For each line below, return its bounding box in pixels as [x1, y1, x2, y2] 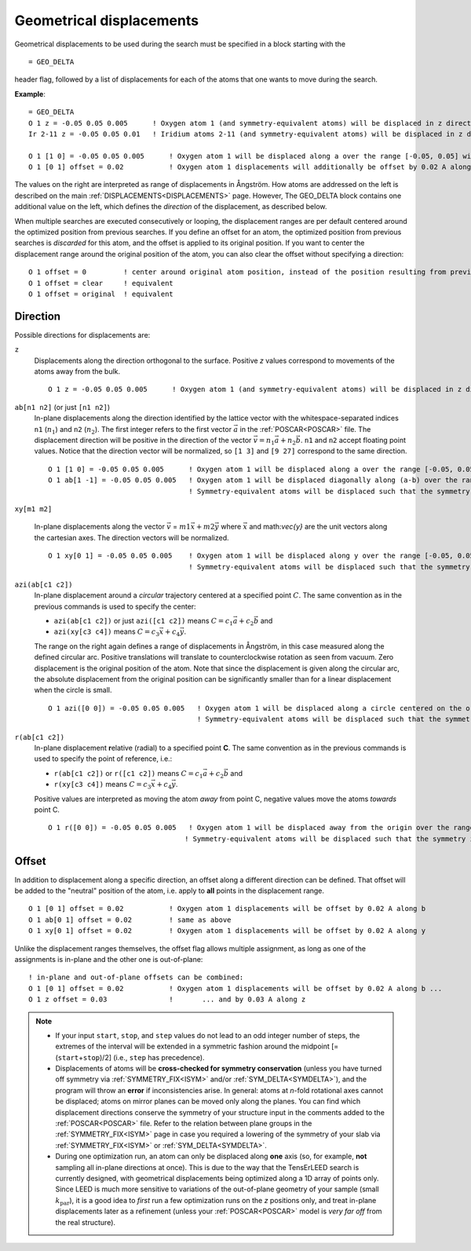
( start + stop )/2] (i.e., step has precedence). [55, 1052, 205, 1062]
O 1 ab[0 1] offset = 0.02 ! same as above [28, 915, 232, 924]
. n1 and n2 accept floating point [300, 436, 407, 444]
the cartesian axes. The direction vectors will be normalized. [34, 532, 229, 542]
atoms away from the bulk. [34, 367, 121, 376]
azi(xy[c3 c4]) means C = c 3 [53, 627, 160, 638]
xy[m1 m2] [14, 504, 53, 514]
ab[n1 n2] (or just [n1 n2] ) [14, 402, 111, 412]
